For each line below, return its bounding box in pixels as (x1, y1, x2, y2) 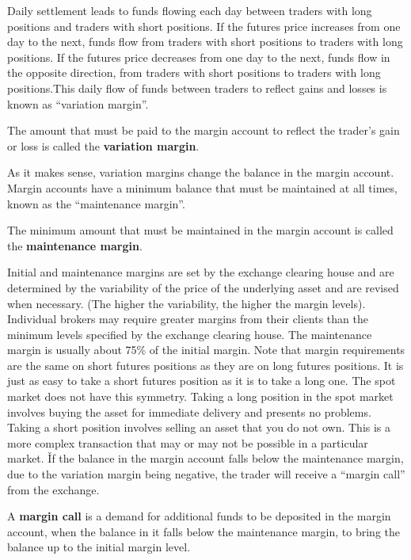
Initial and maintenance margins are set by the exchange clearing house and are (7, 264, 394, 280)
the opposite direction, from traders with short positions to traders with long (7, 64, 381, 81)
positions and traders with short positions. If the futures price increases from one (7, 17, 401, 34)
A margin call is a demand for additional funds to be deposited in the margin (7, 508, 391, 524)
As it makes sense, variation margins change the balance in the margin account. (7, 164, 394, 181)
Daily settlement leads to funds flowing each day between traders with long (7, 2, 372, 18)
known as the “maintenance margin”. (7, 195, 185, 211)
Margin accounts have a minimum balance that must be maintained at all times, (7, 179, 398, 196)
